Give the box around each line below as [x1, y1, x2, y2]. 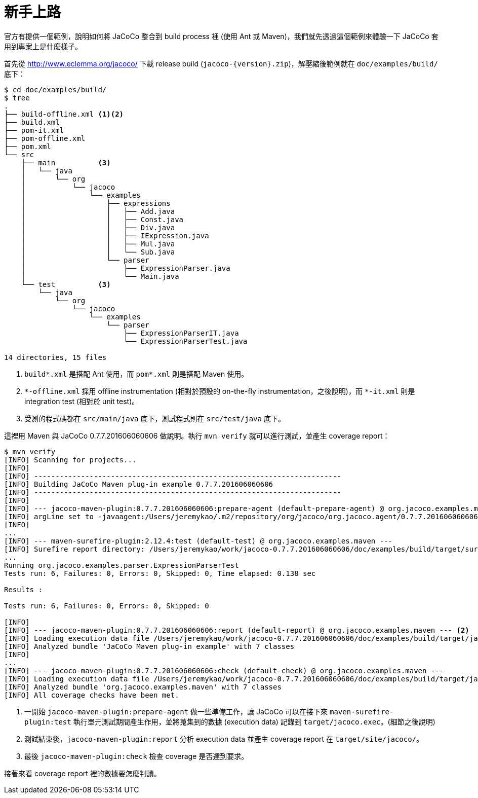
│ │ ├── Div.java [21, 223, 175, 232]
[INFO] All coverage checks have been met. [4, 691, 179, 699]
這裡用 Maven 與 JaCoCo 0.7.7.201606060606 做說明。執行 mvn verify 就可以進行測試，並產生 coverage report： [4, 431, 390, 440]
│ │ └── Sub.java [21, 247, 175, 256]
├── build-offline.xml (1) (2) [4, 110, 124, 118]
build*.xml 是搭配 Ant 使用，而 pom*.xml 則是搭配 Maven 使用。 [24, 369, 249, 378]
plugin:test [24, 717, 71, 726]
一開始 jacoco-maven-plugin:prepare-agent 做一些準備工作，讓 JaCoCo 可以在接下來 [24, 707, 328, 716]
